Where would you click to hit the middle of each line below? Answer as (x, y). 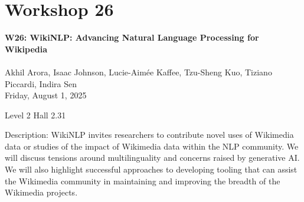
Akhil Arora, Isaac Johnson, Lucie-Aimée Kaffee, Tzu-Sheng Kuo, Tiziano (138, 72)
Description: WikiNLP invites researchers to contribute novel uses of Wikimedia (149, 135)
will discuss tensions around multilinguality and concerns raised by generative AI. (152, 158)
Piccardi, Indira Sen (41, 83)
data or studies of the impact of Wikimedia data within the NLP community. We (152, 146)
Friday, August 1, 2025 (46, 95)
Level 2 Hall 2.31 (35, 115)
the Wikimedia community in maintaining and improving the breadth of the (143, 181)
